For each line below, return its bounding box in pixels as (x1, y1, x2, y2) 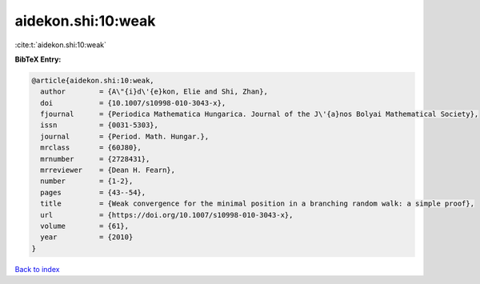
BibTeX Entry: (14, 54, 62, 64)
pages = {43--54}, (40, 188, 146, 197)
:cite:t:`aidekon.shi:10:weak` (14, 40, 107, 50)
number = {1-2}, (40, 177, 134, 186)
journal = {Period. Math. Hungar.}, (40, 132, 210, 141)
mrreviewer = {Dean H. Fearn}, (40, 166, 176, 175)
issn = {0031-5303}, (40, 121, 159, 130)
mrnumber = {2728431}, (40, 154, 150, 163)
